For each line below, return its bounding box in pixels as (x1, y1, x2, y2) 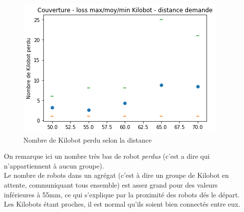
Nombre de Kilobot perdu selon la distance (23, 134, 152, 145)
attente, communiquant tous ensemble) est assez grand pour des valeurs (4, 179, 218, 190)
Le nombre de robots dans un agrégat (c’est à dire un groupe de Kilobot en (4, 170, 229, 180)
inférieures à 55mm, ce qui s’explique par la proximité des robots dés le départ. (4, 189, 240, 199)
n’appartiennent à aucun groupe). (4, 160, 104, 170)
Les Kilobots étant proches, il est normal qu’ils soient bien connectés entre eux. (4, 199, 241, 209)
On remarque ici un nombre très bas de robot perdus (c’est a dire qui (4, 151, 210, 161)
